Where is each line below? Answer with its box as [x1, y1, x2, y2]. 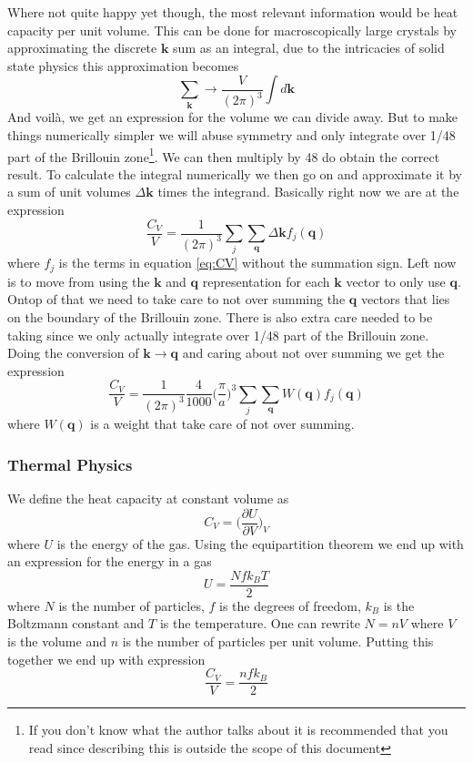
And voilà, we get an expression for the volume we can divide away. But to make [7, 107, 458, 127]
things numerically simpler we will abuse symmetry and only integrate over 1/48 [7, 125, 456, 144]
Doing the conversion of [7, 343, 139, 362]
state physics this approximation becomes [7, 56, 239, 75]
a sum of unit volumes [7, 182, 131, 201]
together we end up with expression [7, 649, 206, 668]
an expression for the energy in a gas [7, 552, 212, 571]
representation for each [202, 271, 330, 290]
